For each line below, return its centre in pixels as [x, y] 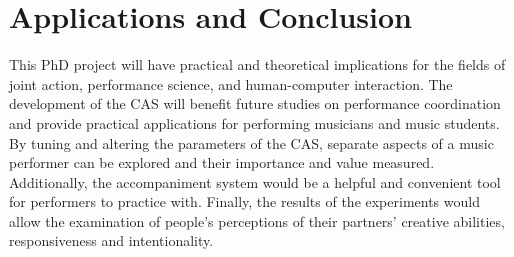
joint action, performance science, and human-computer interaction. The [231, 83]
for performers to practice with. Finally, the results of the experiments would [244, 201]
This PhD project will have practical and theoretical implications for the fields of [257, 64]
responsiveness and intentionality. [111, 240]
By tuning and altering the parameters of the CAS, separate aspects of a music [251, 142]
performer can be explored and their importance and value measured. [222, 162]
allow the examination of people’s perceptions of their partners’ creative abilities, [257, 220]
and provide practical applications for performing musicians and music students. [254, 122]
